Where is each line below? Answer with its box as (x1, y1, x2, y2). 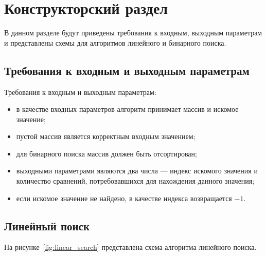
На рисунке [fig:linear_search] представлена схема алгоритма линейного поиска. (4, 242, 257, 252)
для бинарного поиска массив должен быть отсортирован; (16, 148, 197, 159)
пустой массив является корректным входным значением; (16, 131, 196, 142)
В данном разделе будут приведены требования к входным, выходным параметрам (4, 27, 262, 38)
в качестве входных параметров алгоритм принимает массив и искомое (16, 104, 239, 114)
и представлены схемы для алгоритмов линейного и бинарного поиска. (4, 37, 226, 48)
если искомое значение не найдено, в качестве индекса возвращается (16, 192, 232, 203)
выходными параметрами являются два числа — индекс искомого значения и (16, 165, 258, 176)
